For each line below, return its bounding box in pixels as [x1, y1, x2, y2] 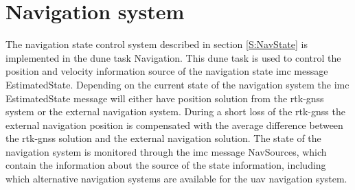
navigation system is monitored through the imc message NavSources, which [5, 144, 327, 158]
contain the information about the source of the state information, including [5, 158, 326, 172]
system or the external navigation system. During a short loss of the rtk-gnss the [5, 104, 345, 119]
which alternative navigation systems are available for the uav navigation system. [5, 171, 347, 186]
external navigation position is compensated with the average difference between [5, 117, 343, 132]
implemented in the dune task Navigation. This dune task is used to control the [5, 50, 341, 64]
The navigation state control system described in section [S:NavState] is [5, 37, 308, 51]
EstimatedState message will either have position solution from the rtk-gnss [5, 91, 324, 105]
